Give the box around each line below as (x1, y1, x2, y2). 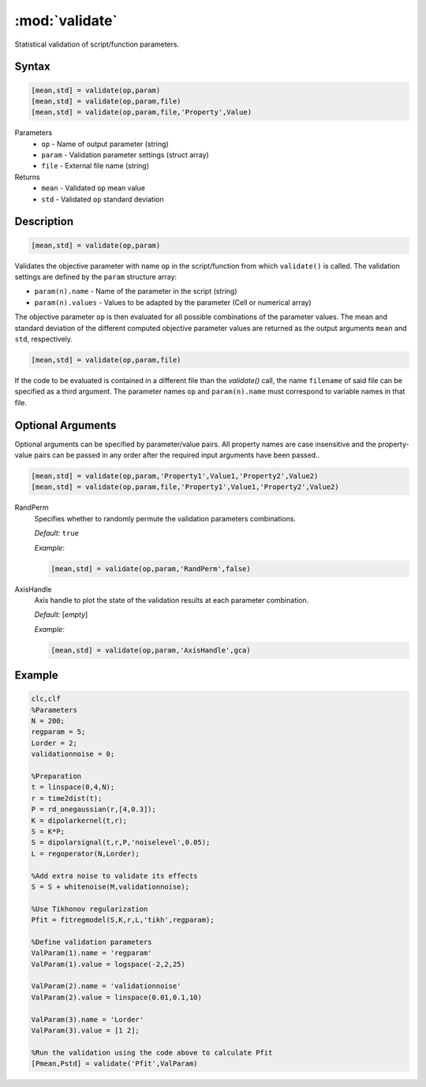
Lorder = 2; (31, 739, 78, 747)
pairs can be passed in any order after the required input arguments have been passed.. (34, 450, 320, 460)
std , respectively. (14, 334, 73, 344)
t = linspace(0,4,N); (31, 783, 115, 792)
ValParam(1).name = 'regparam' (31, 949, 153, 957)
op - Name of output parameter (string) (41, 139, 169, 149)
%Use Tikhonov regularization (31, 905, 148, 913)
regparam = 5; (31, 728, 86, 736)
